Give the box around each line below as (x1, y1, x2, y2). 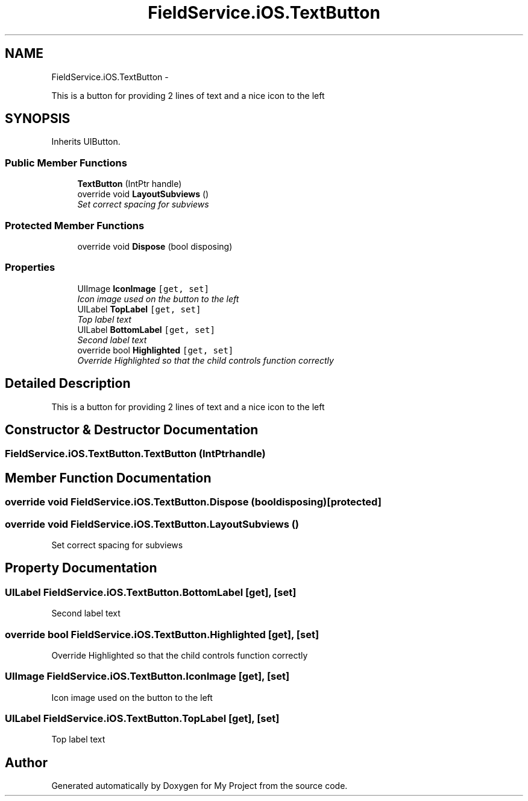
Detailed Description (5, 376, 131, 391)
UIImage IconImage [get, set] (77, 283, 209, 294)
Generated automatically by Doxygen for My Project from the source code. (51, 780, 348, 791)
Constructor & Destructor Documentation (5, 422, 259, 437)
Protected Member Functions (5, 219, 145, 232)
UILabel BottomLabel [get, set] (77, 324, 215, 335)
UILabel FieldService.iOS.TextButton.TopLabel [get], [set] (5, 712, 280, 725)
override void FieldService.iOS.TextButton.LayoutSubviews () (5, 518, 300, 530)
